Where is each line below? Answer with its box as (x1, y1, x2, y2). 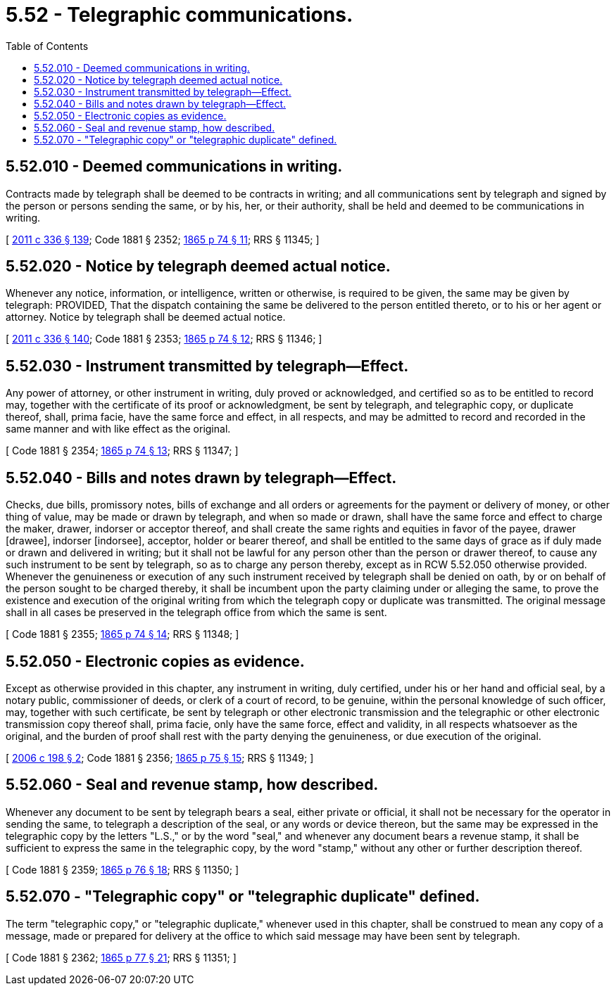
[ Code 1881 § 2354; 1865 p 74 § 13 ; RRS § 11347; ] (6, 445, 239, 457)
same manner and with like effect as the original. (6, 423, 231, 435)
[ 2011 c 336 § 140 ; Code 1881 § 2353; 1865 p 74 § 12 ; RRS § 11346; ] (6, 333, 322, 345)
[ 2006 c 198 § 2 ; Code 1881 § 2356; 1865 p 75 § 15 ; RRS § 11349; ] (6, 751, 314, 764)
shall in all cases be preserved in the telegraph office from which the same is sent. (6, 606, 387, 619)
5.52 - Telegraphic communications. (6, 3, 353, 27)
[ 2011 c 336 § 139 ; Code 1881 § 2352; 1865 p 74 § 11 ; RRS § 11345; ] (6, 233, 320, 245)
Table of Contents (6, 39, 89, 52)
